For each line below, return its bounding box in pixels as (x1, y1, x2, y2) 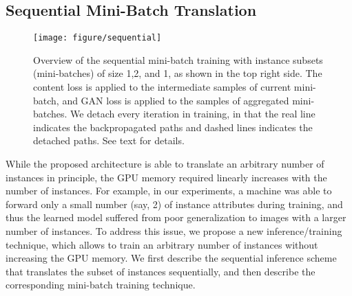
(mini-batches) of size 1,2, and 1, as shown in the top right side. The (33, 66, 322, 80)
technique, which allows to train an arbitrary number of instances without (6, 237, 318, 251)
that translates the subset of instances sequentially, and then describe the (6, 264, 315, 278)
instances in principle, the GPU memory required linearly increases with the (6, 170, 327, 184)
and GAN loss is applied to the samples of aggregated (62, 93, 289, 107)
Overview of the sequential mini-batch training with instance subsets (33, 52, 323, 67)
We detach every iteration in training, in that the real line (70, 106, 315, 121)
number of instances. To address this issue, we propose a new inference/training (6, 223, 342, 238)
